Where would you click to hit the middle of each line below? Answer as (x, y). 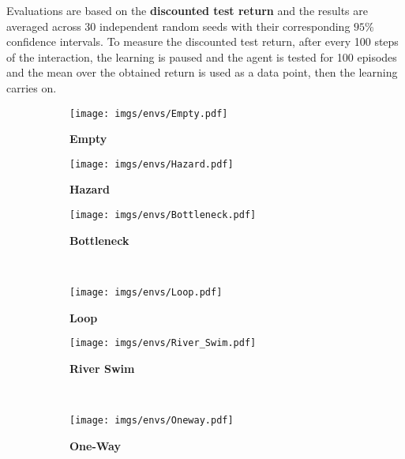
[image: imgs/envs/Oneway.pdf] (152, 420)
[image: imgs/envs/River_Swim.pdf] (163, 343)
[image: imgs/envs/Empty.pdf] (149, 113)
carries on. (32, 87)
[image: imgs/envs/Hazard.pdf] (152, 164)
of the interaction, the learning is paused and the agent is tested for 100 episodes (202, 56)
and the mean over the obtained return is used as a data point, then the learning (202, 72)
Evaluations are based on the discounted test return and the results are (187, 10)
